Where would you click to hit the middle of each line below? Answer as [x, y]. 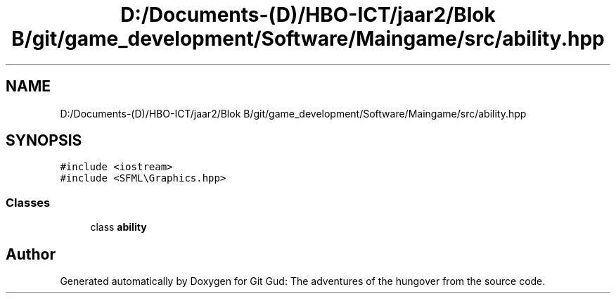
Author [31, 254]
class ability [118, 227]
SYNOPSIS [44, 141]
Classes [28, 202]
